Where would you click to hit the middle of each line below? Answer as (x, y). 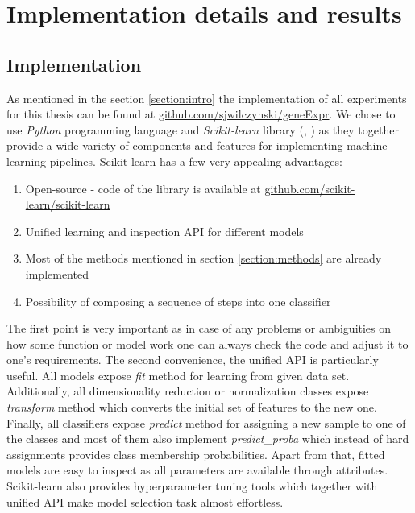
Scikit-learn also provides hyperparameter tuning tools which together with (192, 486)
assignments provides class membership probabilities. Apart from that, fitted (196, 454)
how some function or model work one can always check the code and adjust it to (207, 343)
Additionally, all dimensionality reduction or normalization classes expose (188, 391)
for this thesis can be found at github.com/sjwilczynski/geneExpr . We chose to (201, 114)
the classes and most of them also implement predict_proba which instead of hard (208, 439)
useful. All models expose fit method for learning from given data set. (178, 375)
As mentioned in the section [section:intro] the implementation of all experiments (207, 98)
